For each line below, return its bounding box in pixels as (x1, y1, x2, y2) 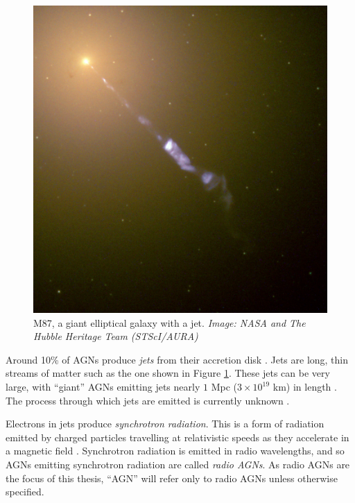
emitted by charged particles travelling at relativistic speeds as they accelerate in (6, 429, 349, 444)
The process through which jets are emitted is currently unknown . (6, 393, 290, 407)
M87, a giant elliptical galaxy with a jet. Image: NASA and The (33, 315, 306, 330)
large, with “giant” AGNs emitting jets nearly (6, 380, 200, 393)
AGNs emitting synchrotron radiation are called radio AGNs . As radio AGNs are (6, 457, 350, 471)
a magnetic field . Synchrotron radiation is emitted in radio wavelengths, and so (6, 443, 345, 458)
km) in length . (272, 380, 337, 393)
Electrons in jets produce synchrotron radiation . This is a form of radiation (6, 416, 324, 431)
